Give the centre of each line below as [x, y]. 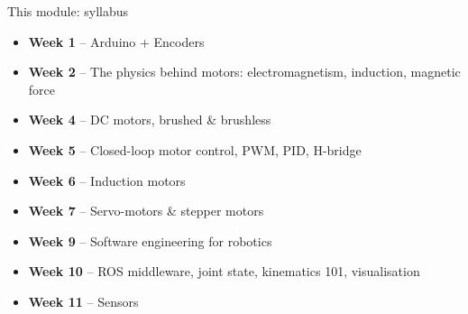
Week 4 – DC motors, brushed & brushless [150, 120]
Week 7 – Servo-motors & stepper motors [146, 211]
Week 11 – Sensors [83, 301]
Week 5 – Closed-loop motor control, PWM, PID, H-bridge [195, 149]
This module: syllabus [68, 11]
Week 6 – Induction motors [107, 180]
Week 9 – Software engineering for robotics [150, 240]
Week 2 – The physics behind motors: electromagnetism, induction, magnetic [244, 72]
